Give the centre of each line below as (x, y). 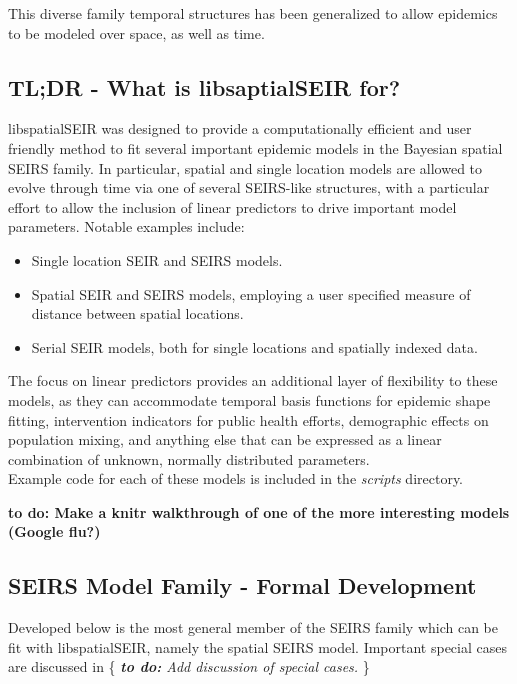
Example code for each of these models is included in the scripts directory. (236, 478)
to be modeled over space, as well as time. (136, 32)
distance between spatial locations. (137, 313)
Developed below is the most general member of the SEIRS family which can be (253, 627)
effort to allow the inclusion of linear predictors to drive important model (232, 206)
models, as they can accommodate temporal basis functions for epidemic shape (249, 399)
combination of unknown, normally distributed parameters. (189, 458)
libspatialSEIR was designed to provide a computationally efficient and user (240, 128)
